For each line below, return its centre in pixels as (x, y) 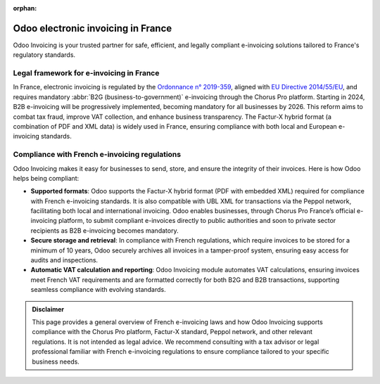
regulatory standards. (44, 55)
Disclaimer (48, 309)
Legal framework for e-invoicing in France (86, 73)
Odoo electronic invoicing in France (93, 28)
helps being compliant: (46, 178)
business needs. (56, 361)
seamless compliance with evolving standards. (98, 290)
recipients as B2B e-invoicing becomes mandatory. (104, 230)
